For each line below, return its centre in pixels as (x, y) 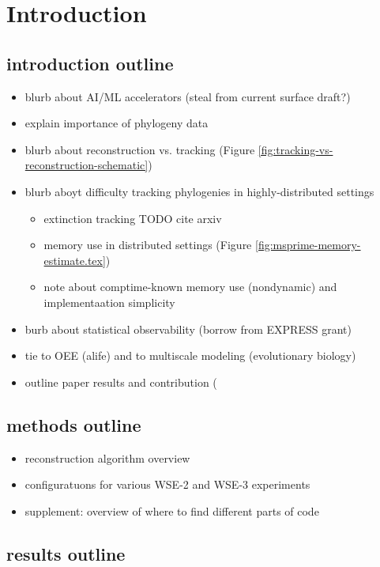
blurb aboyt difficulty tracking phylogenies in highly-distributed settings (199, 191)
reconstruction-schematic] (87, 165)
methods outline (74, 424)
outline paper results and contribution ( (121, 382)
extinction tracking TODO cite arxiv (133, 218)
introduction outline (90, 63)
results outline (66, 553)
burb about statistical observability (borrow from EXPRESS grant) (188, 329)
